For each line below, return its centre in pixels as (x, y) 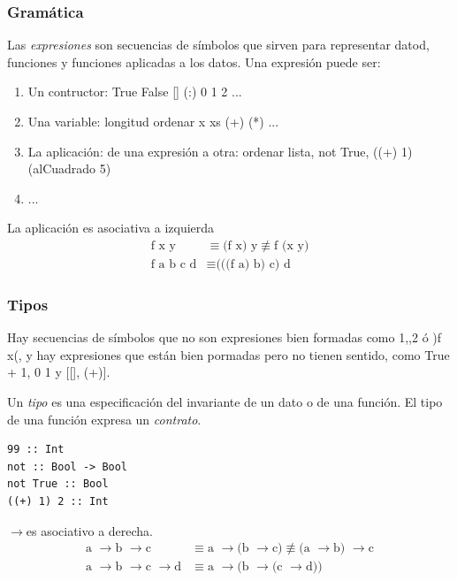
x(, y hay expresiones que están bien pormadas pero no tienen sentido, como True (228, 354)
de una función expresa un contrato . (104, 419)
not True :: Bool (58, 484)
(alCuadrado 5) (69, 168)
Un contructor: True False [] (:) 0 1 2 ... (135, 92)
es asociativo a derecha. (90, 530)
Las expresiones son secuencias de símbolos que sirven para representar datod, (218, 45)
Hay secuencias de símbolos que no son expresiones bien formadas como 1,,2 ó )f (225, 337)
